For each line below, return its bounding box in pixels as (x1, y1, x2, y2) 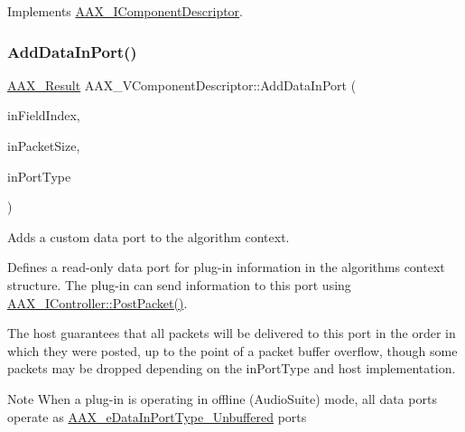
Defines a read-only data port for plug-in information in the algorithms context (7, 258, 445, 277)
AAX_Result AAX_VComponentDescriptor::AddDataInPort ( (7, 75, 357, 94)
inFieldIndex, (7, 106, 80, 125)
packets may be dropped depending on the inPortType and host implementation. (7, 359, 456, 378)
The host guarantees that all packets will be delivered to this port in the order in (7, 324, 456, 343)
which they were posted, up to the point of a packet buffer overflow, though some (7, 341, 458, 360)
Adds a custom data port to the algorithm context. (7, 227, 290, 246)
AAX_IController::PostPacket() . (7, 293, 188, 312)
